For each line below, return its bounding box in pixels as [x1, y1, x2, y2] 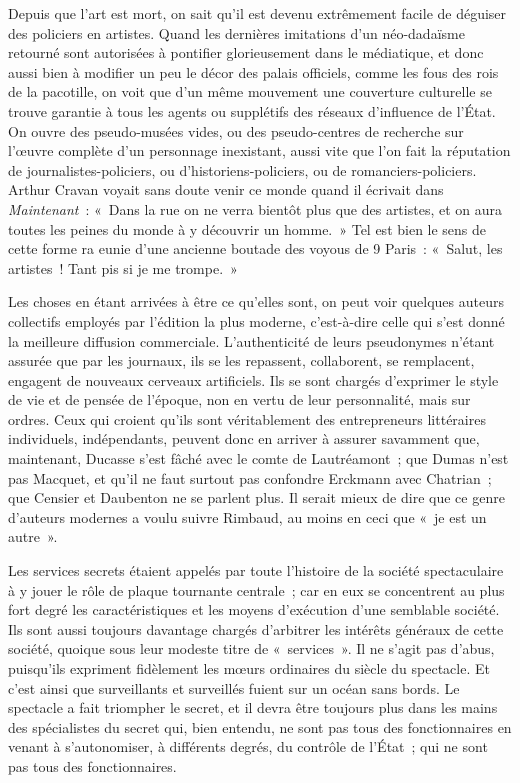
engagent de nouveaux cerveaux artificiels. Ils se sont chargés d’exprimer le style [8, 369, 499, 390]
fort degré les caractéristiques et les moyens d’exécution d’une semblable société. [8, 599, 500, 620]
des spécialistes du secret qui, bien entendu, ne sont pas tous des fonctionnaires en [8, 716, 512, 737]
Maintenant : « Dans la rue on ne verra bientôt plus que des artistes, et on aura [8, 198, 502, 219]
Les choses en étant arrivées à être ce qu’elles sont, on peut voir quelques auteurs [8, 291, 504, 312]
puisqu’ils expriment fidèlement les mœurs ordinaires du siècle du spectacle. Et [8, 658, 490, 678]
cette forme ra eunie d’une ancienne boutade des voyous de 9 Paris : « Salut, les [8, 238, 503, 259]
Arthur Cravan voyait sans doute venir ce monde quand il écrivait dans [8, 179, 444, 200]
